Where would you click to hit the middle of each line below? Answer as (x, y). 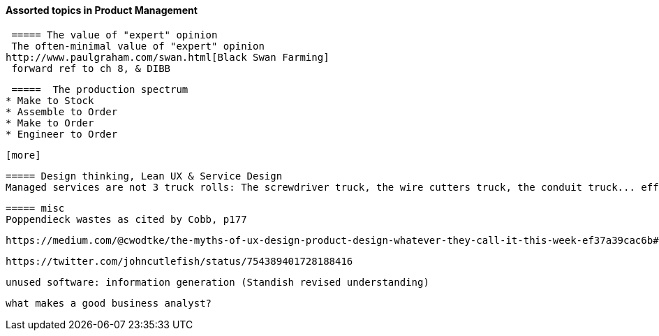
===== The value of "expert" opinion (114, 35)
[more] (23, 155)
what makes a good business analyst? (109, 303)
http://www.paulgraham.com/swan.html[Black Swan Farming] (168, 57)
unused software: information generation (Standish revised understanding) (217, 282)
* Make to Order (50, 123)
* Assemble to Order (62, 111)
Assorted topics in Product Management (102, 10)
